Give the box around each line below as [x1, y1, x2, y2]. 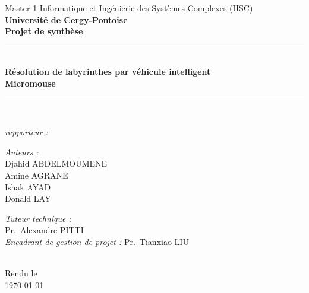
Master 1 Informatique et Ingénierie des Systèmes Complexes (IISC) [5, 2, 253, 14]
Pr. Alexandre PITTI [5, 224, 84, 236]
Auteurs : [5, 145, 39, 158]
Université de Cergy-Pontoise [5, 13, 128, 26]
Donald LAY [5, 192, 51, 205]
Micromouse [5, 77, 56, 89]
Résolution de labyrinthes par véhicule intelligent [5, 65, 211, 78]
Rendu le [5, 267, 37, 279]
